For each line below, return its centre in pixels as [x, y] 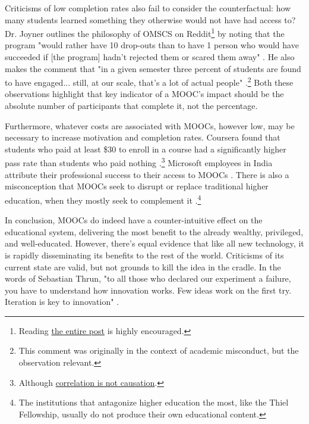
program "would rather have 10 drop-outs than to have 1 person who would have [152, 45]
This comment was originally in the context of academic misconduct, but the [159, 350]
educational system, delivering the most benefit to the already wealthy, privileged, [154, 231]
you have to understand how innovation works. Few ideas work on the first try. [148, 290]
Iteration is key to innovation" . [62, 302]
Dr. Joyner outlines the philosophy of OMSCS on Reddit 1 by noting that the [145, 32]
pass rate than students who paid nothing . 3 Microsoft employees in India [139, 162]
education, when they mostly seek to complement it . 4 [103, 199]
